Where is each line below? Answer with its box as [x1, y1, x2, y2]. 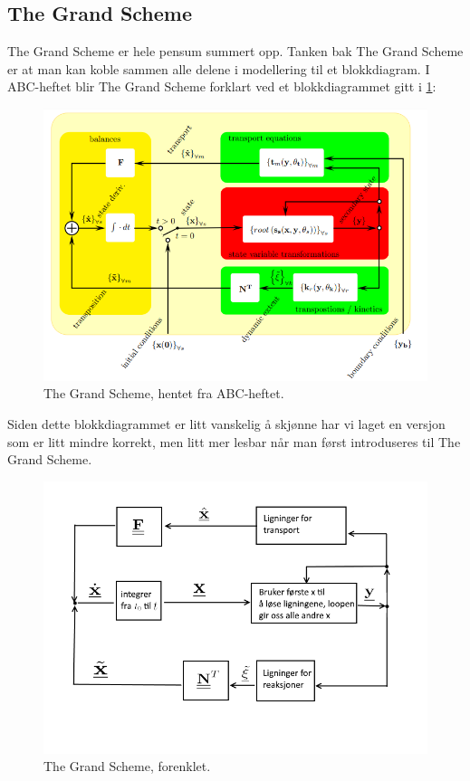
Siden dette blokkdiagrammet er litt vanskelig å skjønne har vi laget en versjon [7, 414, 446, 433]
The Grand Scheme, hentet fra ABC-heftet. [43, 384, 284, 403]
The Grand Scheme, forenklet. [43, 757, 211, 776]
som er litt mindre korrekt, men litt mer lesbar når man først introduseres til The [7, 432, 461, 451]
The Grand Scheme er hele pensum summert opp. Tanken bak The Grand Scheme [7, 42, 464, 61]
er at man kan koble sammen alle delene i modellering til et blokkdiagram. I [7, 59, 430, 78]
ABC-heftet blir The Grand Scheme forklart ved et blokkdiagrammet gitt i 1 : [7, 77, 436, 96]
